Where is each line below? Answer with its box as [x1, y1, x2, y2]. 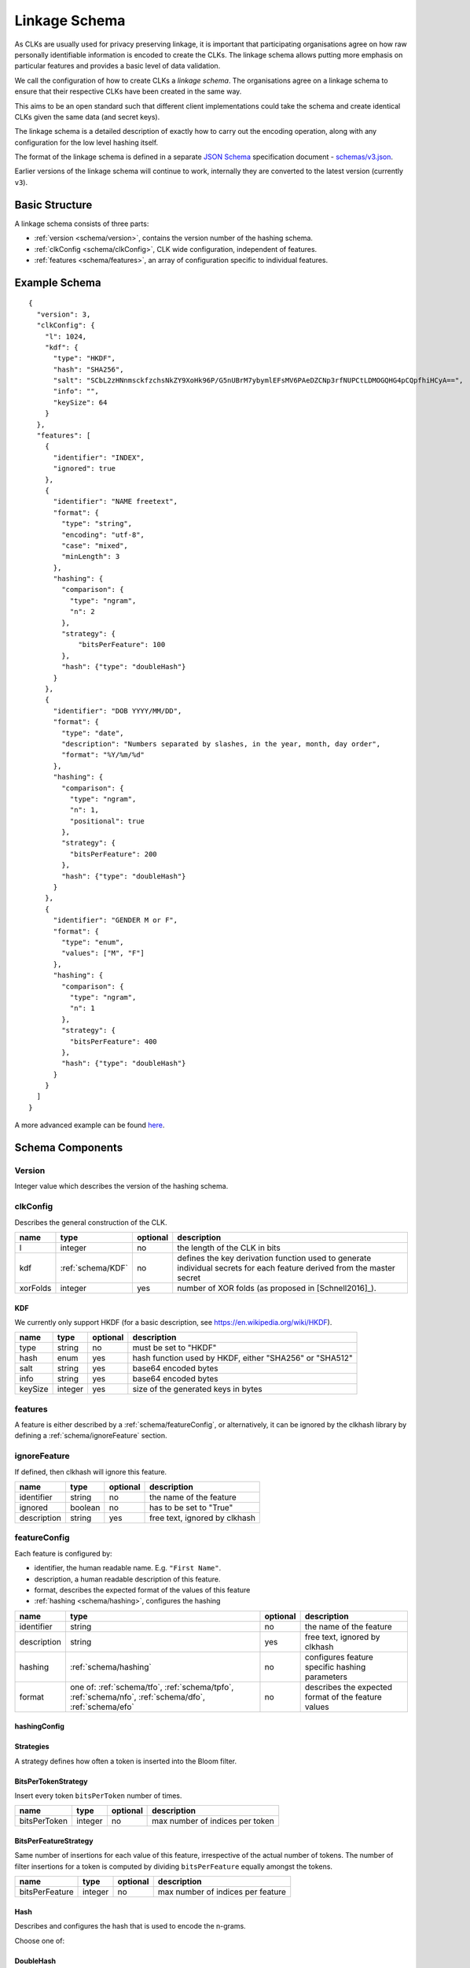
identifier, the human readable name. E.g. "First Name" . [34, 1563, 222, 1573]
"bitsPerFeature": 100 [78, 640, 166, 649]
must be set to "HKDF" [132, 1342, 217, 1353]
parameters [304, 1671, 347, 1682]
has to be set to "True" [149, 1502, 233, 1513]
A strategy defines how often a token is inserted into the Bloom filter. [14, 1756, 237, 1766]
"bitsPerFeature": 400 [69, 1037, 157, 1046]
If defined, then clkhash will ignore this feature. [14, 1467, 167, 1476]
